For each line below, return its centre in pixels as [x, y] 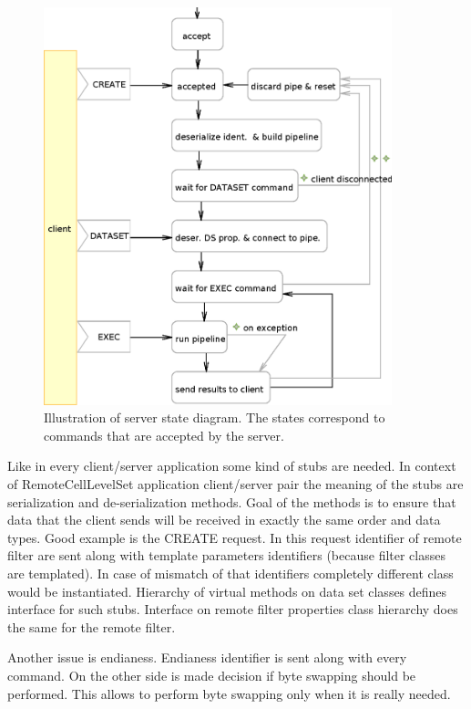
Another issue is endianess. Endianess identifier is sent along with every [207, 657]
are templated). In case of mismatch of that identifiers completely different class [230, 573]
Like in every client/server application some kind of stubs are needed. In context [232, 466]
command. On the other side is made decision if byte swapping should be [212, 675]
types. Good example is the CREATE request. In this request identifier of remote [235, 537]
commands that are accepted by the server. [164, 435]
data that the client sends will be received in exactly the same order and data [224, 520]
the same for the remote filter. [92, 626]
